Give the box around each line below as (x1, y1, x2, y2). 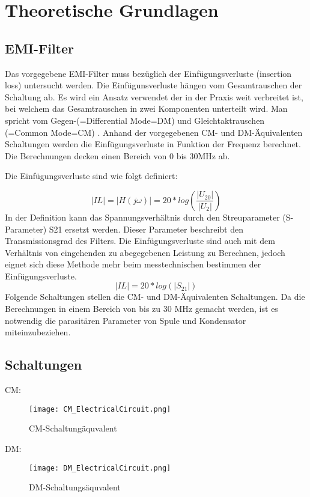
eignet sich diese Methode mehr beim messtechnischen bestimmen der (5, 258, 261, 270)
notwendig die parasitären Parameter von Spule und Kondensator (5, 314, 246, 326)
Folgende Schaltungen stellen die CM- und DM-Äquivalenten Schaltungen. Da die (5, 290, 305, 303)
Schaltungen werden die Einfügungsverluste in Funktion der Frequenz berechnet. (5, 138, 301, 150)
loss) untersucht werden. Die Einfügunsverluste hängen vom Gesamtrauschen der (5, 79, 302, 91)
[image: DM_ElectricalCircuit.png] (29, 463, 171, 472)
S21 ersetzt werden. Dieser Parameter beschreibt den (49, 222, 243, 235)
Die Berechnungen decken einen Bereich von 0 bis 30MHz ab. (5, 149, 230, 162)
